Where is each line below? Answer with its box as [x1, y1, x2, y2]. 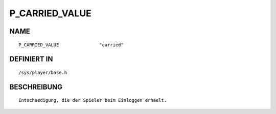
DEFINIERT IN [9, 55, 53, 64]
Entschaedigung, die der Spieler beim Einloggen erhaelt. [18, 97, 167, 103]
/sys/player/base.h [18, 69, 67, 75]
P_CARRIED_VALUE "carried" [18, 42, 124, 48]
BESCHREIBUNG [9, 82, 63, 91]
